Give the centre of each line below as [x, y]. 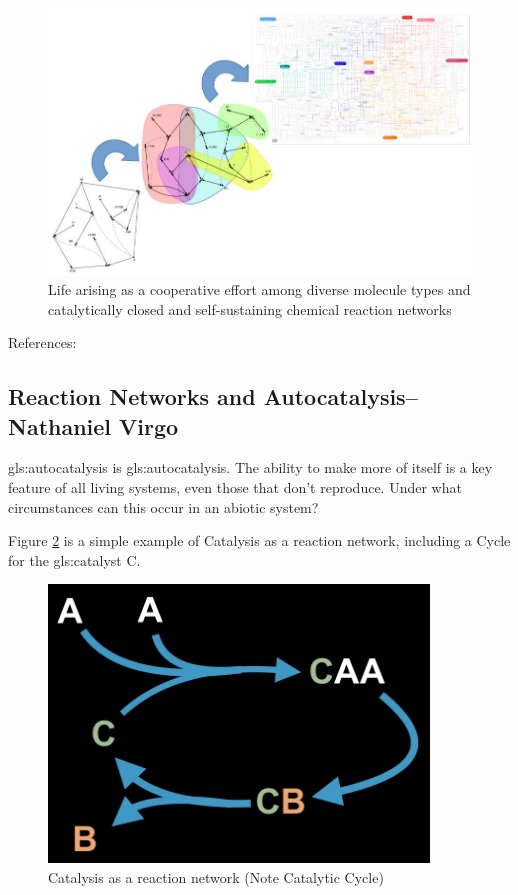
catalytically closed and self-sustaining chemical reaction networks [250, 308]
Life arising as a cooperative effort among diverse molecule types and [259, 289]
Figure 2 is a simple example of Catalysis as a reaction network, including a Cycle [259, 540]
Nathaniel [60, 425]
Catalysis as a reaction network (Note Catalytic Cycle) [216, 876]
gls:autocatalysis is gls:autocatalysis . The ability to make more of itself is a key [250, 467]
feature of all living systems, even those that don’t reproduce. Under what [235, 487]
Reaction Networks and [132, 396]
